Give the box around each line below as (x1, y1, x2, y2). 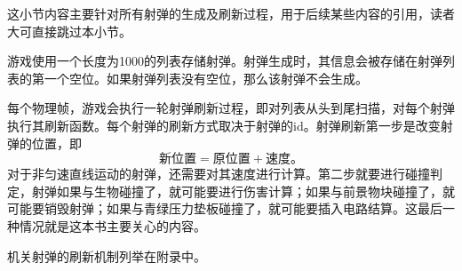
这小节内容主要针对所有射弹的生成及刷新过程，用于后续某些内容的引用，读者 (7, 4, 455, 22)
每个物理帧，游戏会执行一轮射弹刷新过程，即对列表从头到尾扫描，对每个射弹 (7, 99, 455, 117)
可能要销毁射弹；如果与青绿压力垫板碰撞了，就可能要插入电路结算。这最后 (7, 199, 442, 218)
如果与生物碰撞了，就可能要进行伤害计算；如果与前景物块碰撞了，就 (56, 181, 455, 200)
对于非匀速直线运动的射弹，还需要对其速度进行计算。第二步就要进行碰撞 (7, 164, 430, 183)
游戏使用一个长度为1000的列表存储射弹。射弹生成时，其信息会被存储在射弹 (7, 52, 442, 70)
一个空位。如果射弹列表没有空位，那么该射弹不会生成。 (44, 68, 368, 87)
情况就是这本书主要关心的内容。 (19, 216, 206, 235)
